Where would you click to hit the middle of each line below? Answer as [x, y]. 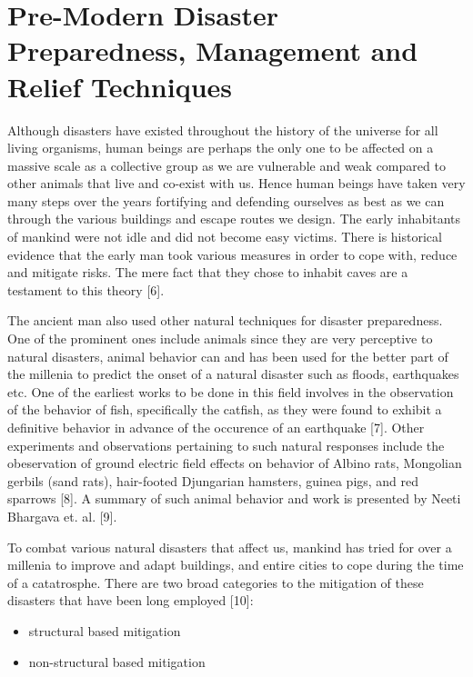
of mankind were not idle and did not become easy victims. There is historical [225, 237]
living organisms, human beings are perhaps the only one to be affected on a [221, 148]
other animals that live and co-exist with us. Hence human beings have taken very [236, 183]
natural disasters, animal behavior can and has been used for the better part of [228, 356]
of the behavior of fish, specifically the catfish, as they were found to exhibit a [225, 409]
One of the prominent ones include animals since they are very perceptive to [220, 338]
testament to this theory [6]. [86, 289]
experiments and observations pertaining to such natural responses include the [226, 445]
